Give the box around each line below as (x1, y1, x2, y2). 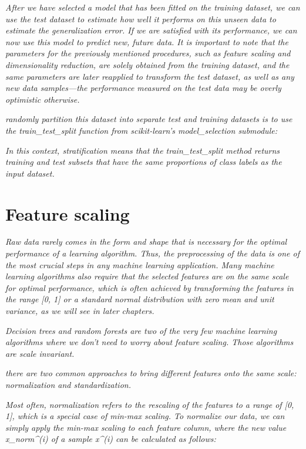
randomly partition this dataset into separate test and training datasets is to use (5, 113, 292, 125)
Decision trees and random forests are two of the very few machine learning (5, 324, 277, 336)
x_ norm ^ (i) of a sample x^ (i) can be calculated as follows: (5, 433, 216, 445)
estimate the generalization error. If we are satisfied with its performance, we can (5, 24, 297, 36)
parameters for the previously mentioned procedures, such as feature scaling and (5, 47, 291, 59)
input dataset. (5, 167, 55, 179)
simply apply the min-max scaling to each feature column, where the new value (5, 421, 287, 433)
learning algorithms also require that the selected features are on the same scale (5, 270, 289, 282)
